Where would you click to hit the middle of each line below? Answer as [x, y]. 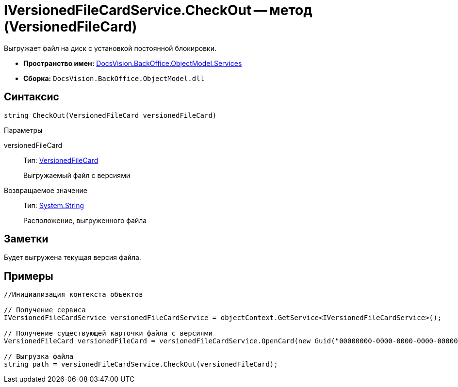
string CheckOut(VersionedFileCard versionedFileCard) [110, 115]
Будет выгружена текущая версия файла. [73, 258]
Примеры [29, 276]
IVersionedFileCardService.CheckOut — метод [158, 10]
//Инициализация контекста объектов [74, 295]
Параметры [23, 130]
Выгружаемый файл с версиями [77, 175]
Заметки [26, 239]
